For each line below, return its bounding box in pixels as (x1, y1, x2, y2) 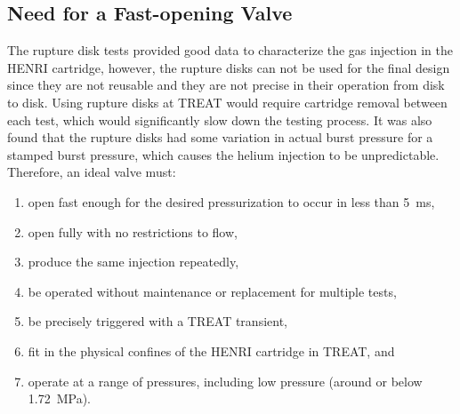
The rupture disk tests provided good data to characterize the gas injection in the (7, 41, 454, 60)
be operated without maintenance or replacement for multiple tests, (28, 282, 397, 300)
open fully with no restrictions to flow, (28, 222, 238, 241)
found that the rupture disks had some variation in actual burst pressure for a (7, 128, 433, 147)
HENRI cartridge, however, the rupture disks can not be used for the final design (7, 58, 450, 76)
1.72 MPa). (28, 389, 92, 408)
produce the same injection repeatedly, (28, 252, 239, 271)
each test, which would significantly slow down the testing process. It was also (7, 110, 432, 129)
